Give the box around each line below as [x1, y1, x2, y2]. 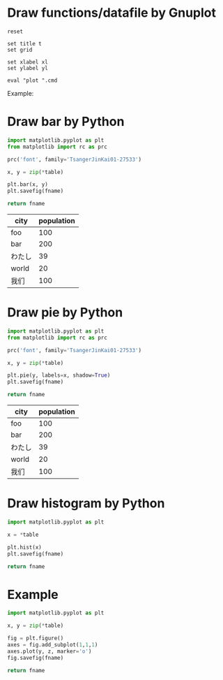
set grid [7, 46, 33, 53]
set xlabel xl [7, 58, 49, 66]
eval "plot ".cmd [7, 77, 58, 84]
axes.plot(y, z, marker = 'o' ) [7, 648, 92, 655]
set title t [7, 40, 42, 47]
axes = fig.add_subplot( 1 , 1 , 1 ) [7, 641, 98, 648]
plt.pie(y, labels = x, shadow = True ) [7, 372, 111, 379]
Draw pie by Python [7, 305, 123, 321]
